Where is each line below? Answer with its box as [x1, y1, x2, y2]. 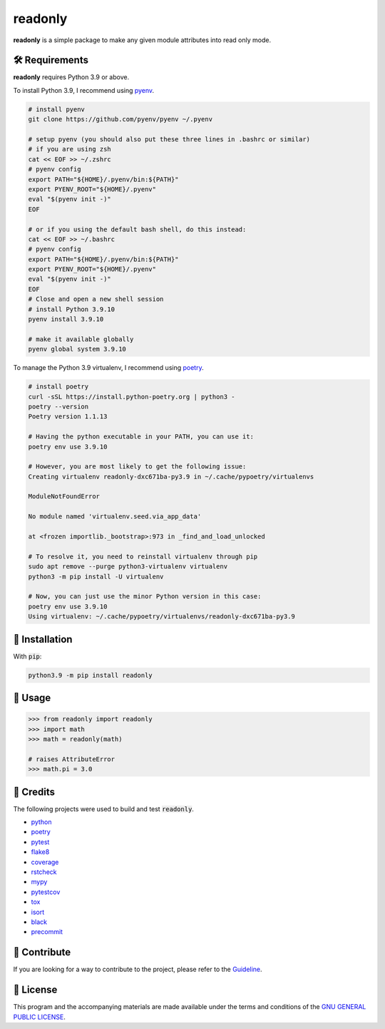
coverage [31, 858, 59, 866]
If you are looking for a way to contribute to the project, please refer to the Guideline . [13, 965, 263, 974]
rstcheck [31, 868, 57, 876]
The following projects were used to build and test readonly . [13, 804, 194, 813]
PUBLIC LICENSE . [13, 1013, 66, 1021]
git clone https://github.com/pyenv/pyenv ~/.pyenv [28, 115, 213, 124]
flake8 [31, 848, 50, 856]
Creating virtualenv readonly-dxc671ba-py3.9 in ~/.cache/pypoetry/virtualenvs [28, 472, 314, 481]
